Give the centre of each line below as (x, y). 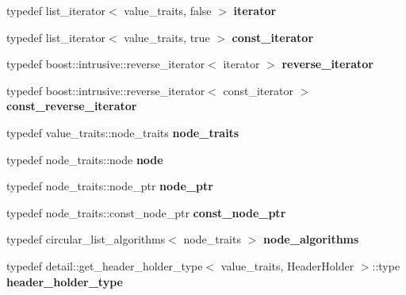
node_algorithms (311, 239)
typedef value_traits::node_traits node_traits (123, 132)
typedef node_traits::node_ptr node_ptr (110, 186)
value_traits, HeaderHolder (287, 265)
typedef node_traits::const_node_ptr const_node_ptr (146, 212)
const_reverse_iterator (72, 106)
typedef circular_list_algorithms (86, 239)
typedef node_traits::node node (85, 159)
